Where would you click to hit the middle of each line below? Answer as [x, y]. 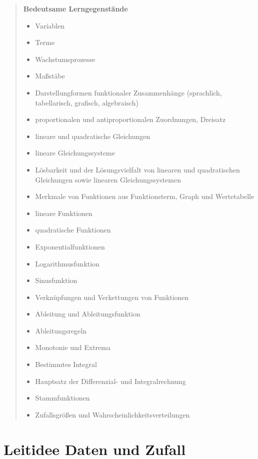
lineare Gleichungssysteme [75, 153]
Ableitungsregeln [61, 330]
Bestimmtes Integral [66, 364]
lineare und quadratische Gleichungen [93, 136]
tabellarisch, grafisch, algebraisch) [87, 102]
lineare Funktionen [64, 213]
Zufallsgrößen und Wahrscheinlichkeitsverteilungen [112, 414]
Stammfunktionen [62, 398]
